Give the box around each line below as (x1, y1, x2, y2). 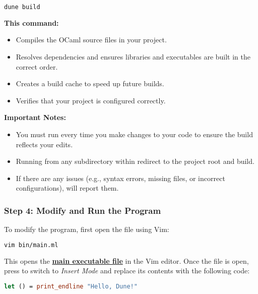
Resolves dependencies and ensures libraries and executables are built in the (16, 51, 251, 62)
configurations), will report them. (16, 183, 119, 193)
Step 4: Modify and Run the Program (4, 204, 161, 216)
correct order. (16, 61, 58, 72)
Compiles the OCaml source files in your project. (16, 34, 167, 45)
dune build (4, 4, 40, 11)
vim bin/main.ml (4, 241, 58, 249)
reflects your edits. (16, 139, 73, 149)
